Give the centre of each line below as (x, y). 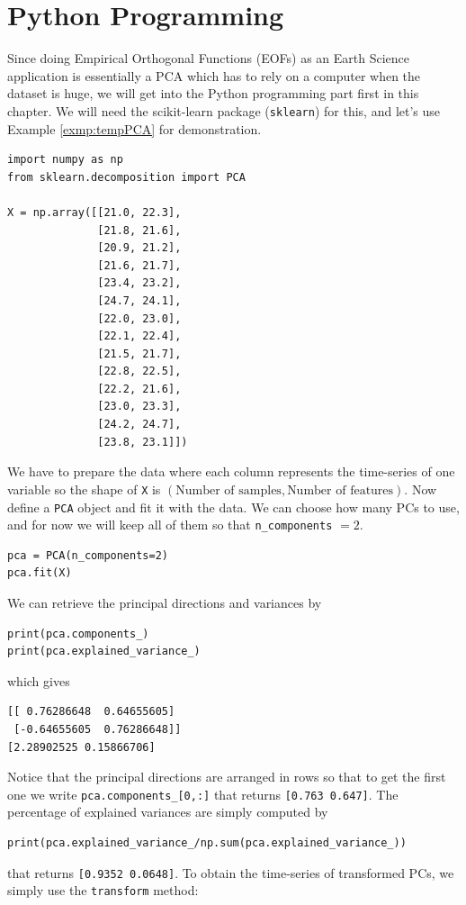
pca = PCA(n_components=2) (88, 555)
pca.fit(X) (40, 573)
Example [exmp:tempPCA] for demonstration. (134, 128)
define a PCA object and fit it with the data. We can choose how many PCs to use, (233, 507)
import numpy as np (65, 160)
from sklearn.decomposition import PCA (126, 177)
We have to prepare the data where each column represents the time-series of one (231, 471)
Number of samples (229, 490)
